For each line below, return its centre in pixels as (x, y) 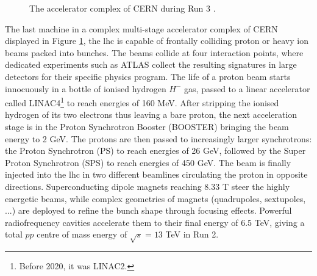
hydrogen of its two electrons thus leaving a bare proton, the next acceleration (151, 114)
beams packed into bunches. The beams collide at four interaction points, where (154, 52)
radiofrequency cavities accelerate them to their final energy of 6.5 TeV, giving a (155, 222)
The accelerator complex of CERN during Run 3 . (123, 8)
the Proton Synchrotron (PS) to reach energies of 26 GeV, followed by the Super (155, 151)
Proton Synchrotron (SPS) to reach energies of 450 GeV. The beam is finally (148, 162)
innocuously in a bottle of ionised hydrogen (86, 88)
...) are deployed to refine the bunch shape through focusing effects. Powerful (148, 210)
